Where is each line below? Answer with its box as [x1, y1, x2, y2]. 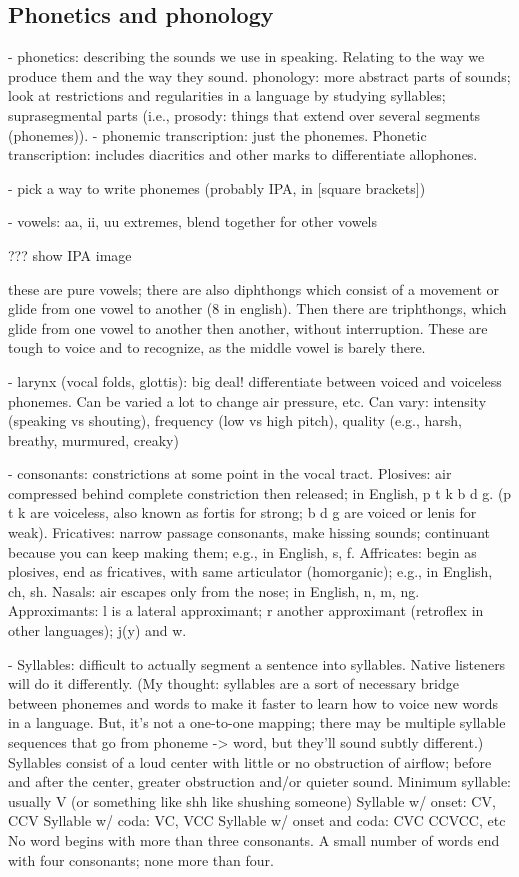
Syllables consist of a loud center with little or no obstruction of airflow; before [8, 751, 492, 772]
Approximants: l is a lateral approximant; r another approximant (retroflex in [8, 600, 484, 621]
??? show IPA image [8, 244, 132, 265]
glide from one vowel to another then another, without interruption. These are [8, 317, 488, 338]
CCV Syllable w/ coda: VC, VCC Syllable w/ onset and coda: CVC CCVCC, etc [8, 810, 506, 831]
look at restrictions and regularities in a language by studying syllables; [8, 85, 446, 106]
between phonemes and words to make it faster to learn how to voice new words [8, 692, 498, 713]
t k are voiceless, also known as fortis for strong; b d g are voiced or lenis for [8, 502, 477, 523]
